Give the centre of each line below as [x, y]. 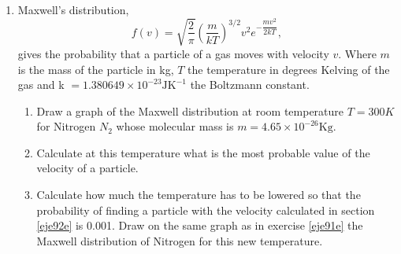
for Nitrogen [66, 126]
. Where [357, 53]
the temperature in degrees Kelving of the [289, 69]
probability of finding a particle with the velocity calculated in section [206, 210]
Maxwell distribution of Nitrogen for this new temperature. [180, 240]
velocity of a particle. [87, 168]
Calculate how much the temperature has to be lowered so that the [199, 195]
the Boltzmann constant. [250, 85]
